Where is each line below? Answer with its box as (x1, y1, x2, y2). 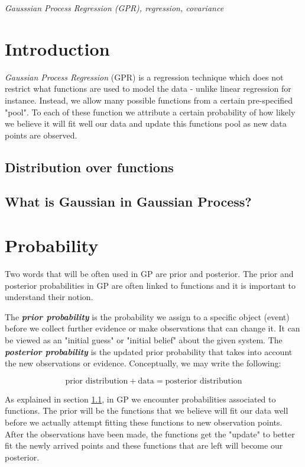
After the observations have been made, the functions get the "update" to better (5, 427, 295, 440)
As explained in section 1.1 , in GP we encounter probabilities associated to (5, 392, 276, 405)
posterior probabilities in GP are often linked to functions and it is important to (5, 279, 296, 291)
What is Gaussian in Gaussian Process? (5, 192, 252, 211)
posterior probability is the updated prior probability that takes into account (5, 345, 293, 358)
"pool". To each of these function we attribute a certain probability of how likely (5, 105, 296, 118)
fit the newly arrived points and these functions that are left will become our (5, 439, 283, 452)
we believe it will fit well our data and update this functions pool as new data (5, 117, 287, 130)
